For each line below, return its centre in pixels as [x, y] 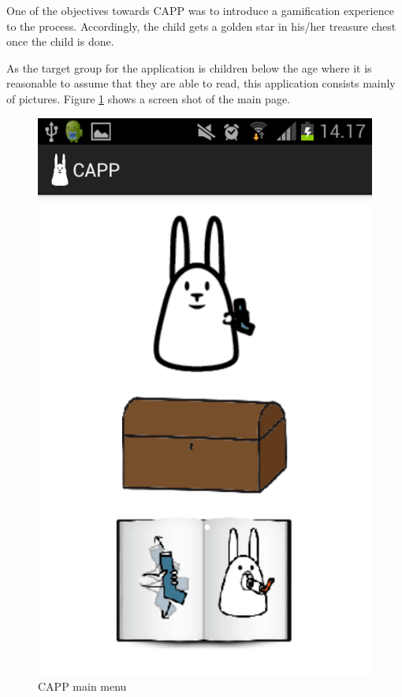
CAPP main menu [82, 686]
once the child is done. [60, 41]
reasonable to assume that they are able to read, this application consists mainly [201, 83]
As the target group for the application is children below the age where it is [189, 67]
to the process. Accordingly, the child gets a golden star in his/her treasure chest [201, 26]
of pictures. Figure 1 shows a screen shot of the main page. [149, 98]
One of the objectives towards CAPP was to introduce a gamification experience [200, 10]
